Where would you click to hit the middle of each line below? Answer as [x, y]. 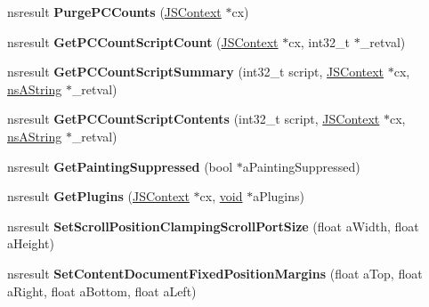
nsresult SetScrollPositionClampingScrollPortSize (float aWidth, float [213, 226]
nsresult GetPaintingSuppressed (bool [120, 166]
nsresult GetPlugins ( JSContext [98, 196]
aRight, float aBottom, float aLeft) [102, 291]
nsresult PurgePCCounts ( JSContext [114, 12]
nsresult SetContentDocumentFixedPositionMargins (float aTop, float [215, 273]
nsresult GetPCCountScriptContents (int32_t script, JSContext [194, 119]
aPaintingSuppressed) [301, 166]
